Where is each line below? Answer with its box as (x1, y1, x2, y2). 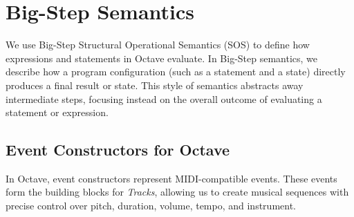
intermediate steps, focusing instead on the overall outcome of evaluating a (6, 91, 322, 106)
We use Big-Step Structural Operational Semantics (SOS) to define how (6, 37, 310, 52)
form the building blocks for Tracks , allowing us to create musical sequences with (6, 185, 349, 199)
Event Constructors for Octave (6, 139, 230, 160)
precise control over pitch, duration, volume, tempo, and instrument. (6, 198, 296, 213)
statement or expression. (6, 105, 109, 120)
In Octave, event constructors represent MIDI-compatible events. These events (6, 171, 337, 185)
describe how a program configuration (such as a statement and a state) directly (6, 64, 346, 79)
